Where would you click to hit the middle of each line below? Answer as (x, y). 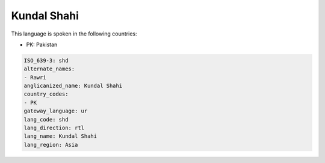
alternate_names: (49, 69)
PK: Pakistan (42, 45)
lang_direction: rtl (54, 128)
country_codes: (46, 94)
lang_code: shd (46, 119)
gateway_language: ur (56, 111)
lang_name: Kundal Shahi (60, 136)
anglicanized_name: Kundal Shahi (73, 86)
